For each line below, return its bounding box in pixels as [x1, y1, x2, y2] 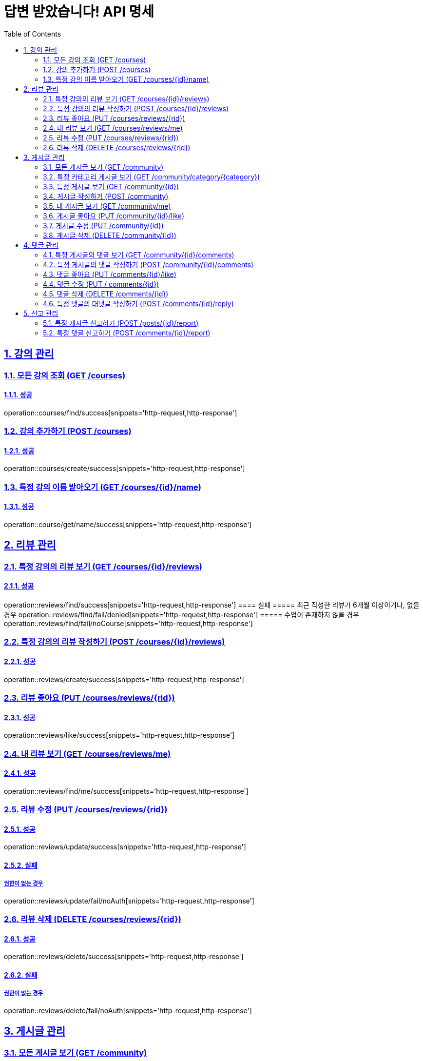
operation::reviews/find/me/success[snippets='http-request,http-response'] [4, 786, 249, 795]
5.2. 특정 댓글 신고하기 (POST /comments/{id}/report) [43, 328, 211, 337]
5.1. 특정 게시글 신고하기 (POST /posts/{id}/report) [43, 318, 199, 327]
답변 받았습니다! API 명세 [4, 3, 154, 20]
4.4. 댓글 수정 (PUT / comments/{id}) [43, 279, 159, 288]
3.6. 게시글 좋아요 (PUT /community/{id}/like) [43, 211, 185, 220]
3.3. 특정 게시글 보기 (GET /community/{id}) [43, 182, 179, 191]
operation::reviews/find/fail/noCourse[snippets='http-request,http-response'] [4, 619, 253, 628]
